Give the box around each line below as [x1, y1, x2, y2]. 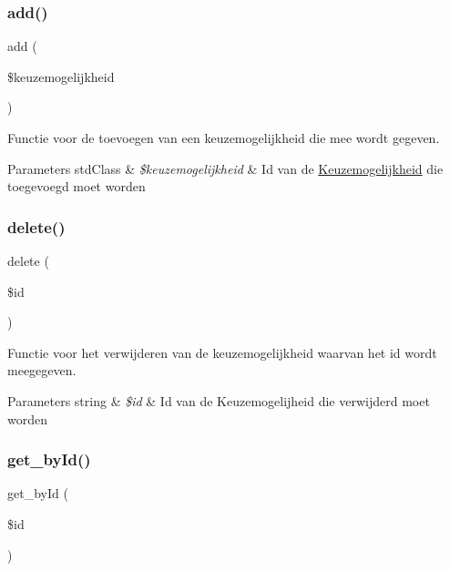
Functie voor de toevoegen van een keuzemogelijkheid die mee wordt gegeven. [7, 128, 440, 147]
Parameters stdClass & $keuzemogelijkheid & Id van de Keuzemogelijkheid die [7, 158, 444, 178]
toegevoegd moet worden [7, 177, 146, 196]
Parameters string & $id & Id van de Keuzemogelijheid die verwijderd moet [7, 391, 430, 410]
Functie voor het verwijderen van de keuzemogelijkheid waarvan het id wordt [7, 342, 437, 362]
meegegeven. [7, 361, 77, 380]
